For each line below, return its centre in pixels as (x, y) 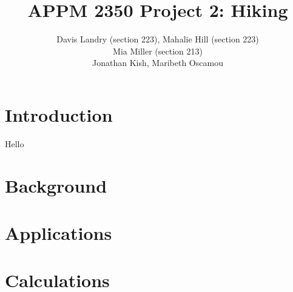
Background (56, 185)
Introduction (59, 114)
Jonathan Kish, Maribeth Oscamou (158, 63)
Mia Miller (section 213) (158, 51)
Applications (59, 233)
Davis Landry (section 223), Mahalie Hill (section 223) (158, 39)
